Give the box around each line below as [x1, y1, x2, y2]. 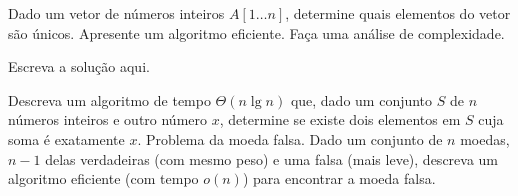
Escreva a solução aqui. [8, 56, 150, 77]
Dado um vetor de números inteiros [8, 3, 225, 23]
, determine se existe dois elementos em [219, 109, 461, 130]
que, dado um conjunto [290, 89, 433, 110]
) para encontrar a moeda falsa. [242, 168, 436, 189]
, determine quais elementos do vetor [285, 3, 511, 23]
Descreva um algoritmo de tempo [8, 89, 211, 110]
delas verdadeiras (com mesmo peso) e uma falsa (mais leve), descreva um [45, 148, 499, 169]
